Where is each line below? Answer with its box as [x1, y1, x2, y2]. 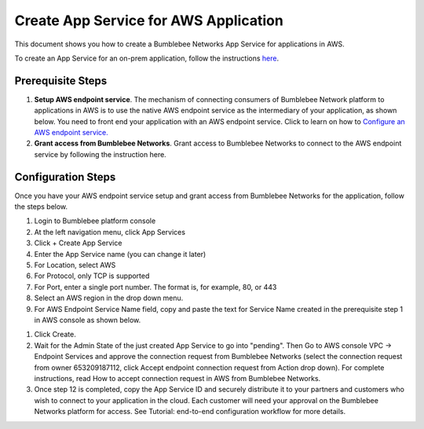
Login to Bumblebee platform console [34, 216, 156, 225]
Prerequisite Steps [14, 74, 108, 87]
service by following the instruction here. [34, 149, 166, 159]
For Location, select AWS [34, 260, 116, 270]
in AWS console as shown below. [34, 315, 141, 324]
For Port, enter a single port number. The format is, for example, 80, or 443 [34, 282, 277, 291]
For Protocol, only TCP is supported [34, 271, 150, 280]
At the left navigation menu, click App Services [34, 227, 186, 236]
